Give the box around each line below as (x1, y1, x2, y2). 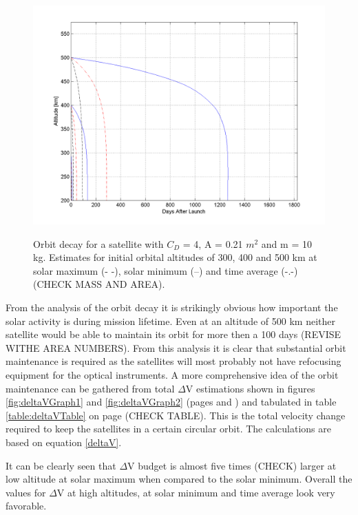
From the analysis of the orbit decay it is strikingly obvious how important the (6, 299, 338, 314)
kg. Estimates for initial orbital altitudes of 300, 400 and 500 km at (33, 250, 317, 264)
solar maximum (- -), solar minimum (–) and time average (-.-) (33, 263, 298, 277)
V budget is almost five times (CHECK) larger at (127, 458, 337, 472)
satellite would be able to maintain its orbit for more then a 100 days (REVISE (6, 327, 341, 341)
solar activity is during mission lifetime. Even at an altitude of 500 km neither (6, 313, 335, 328)
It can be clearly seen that (6, 458, 116, 472)
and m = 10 (261, 236, 312, 251)
